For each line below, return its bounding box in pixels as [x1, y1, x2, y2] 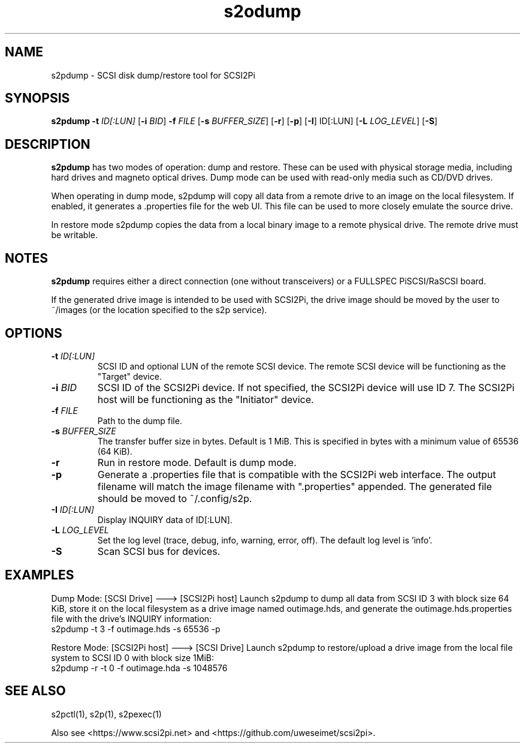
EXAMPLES [5, 567, 74, 583]
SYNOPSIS [5, 91, 70, 106]
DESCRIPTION [5, 136, 90, 152]
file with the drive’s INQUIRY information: [51, 613, 212, 624]
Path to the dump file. [97, 415, 182, 426]
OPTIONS [5, 325, 62, 341]
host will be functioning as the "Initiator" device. [97, 393, 314, 405]
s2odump [224, 1, 301, 22]
